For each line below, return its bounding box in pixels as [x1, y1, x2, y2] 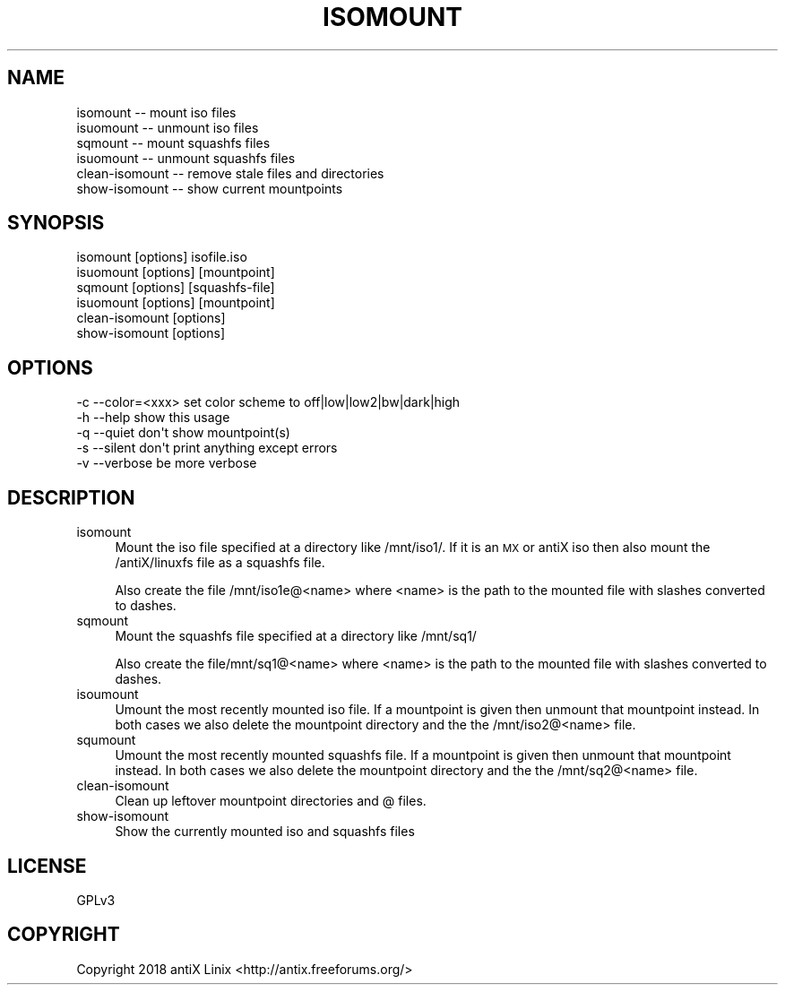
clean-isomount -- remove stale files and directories [76, 165, 384, 181]
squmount [76, 732, 136, 748]
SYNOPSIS [7, 211, 105, 235]
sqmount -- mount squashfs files [76, 134, 271, 151]
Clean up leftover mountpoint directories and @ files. [115, 793, 427, 809]
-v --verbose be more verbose [76, 455, 257, 471]
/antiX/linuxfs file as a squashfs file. [115, 555, 325, 571]
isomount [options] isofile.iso [76, 249, 247, 265]
